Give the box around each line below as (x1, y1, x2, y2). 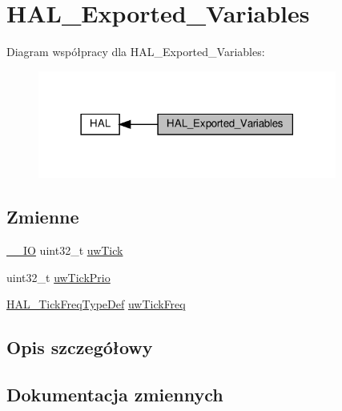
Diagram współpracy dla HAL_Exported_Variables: (6, 43, 265, 60)
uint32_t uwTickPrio (6, 268, 111, 285)
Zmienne (6, 204, 79, 229)
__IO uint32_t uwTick (6, 242, 123, 259)
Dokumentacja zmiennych (6, 382, 223, 407)
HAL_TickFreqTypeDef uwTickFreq (6, 296, 186, 312)
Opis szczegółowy (6, 335, 153, 360)
